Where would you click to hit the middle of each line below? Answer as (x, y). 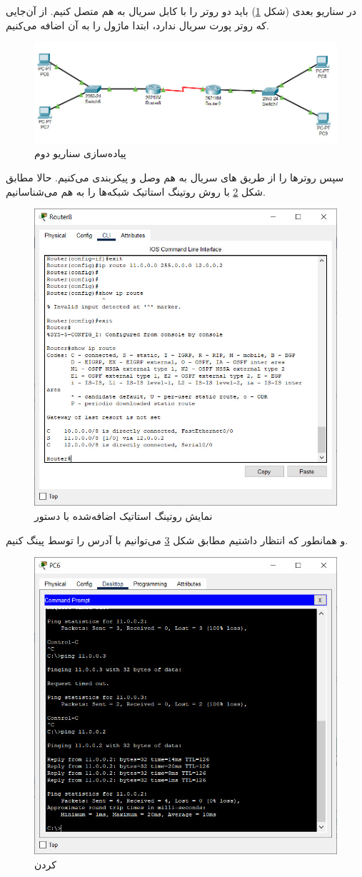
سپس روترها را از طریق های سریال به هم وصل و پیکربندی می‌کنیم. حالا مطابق (175, 177)
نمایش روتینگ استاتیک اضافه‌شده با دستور (124, 515)
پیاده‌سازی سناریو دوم (80, 153)
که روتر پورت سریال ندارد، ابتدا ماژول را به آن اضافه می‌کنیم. (137, 25)
